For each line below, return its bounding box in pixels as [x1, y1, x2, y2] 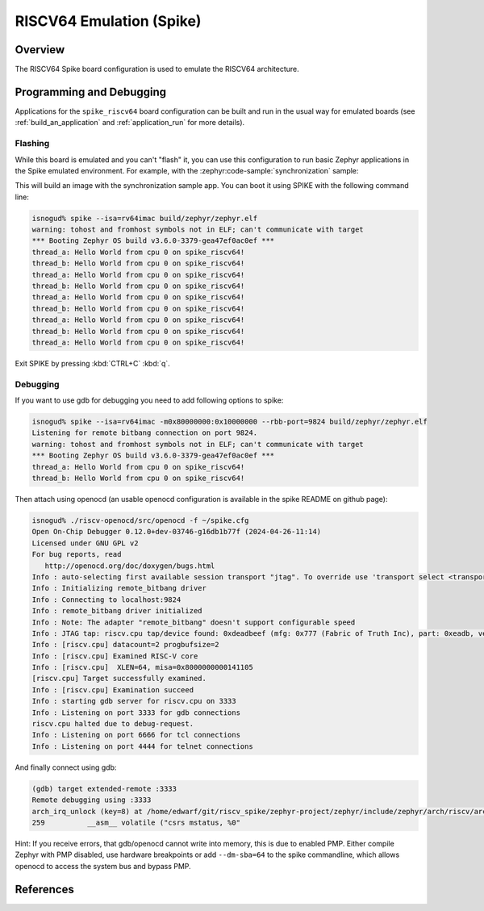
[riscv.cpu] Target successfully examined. [31, 674, 207, 683]
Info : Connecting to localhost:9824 [31, 595, 181, 604]
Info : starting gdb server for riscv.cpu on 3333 [31, 696, 237, 706]
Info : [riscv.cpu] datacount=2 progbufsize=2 [31, 640, 219, 650]
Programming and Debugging [15, 85, 167, 98]
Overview [15, 43, 65, 56]
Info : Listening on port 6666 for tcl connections [31, 730, 241, 740]
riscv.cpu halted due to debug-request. [31, 719, 194, 729]
